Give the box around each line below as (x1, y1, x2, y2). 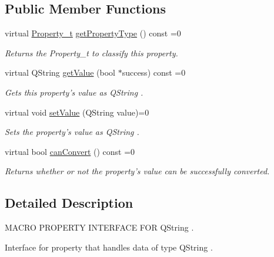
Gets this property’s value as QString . (5, 86, 143, 98)
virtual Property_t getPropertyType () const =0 (5, 27, 181, 39)
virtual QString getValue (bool (5, 66, 115, 79)
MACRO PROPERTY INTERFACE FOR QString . (5, 221, 194, 234)
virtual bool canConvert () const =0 (5, 145, 135, 157)
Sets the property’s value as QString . (5, 126, 139, 138)
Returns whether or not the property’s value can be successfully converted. (5, 165, 270, 177)
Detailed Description (5, 194, 133, 212)
